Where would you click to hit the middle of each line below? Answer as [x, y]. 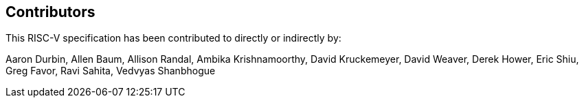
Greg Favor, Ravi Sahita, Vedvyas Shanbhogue [111, 71]
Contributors [50, 12]
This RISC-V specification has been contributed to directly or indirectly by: [173, 38]
